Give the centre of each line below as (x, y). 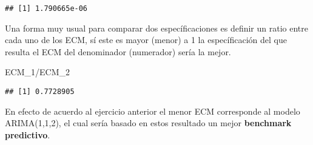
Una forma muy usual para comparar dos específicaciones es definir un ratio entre (156, 28)
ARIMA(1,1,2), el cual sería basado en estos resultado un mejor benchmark (148, 123)
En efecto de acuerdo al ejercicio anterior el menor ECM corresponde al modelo (153, 111)
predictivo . (28, 134)
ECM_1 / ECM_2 (37, 72)
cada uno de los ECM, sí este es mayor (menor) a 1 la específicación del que (146, 40)
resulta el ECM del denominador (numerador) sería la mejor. (118, 51)
